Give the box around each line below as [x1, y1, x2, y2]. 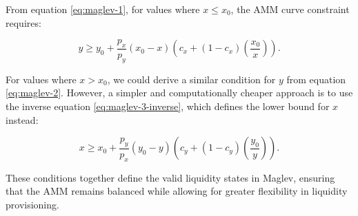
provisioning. [6, 197, 59, 211]
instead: [6, 112, 39, 127]
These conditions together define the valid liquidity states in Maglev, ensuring [6, 170, 335, 184]
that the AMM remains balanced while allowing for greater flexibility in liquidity [6, 184, 348, 198]
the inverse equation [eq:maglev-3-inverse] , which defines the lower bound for [6, 99, 330, 113]
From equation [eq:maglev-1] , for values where [6, 2, 200, 16]
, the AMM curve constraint [230, 2, 350, 16]
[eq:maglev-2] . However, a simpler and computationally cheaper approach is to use [6, 85, 353, 100]
